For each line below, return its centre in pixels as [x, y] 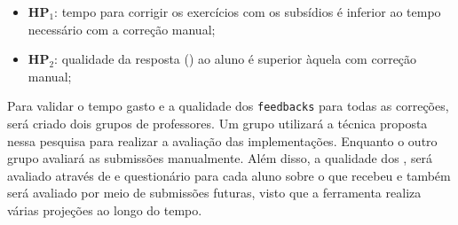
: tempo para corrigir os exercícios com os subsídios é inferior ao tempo [248, 12]
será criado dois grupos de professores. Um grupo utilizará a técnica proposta [217, 124]
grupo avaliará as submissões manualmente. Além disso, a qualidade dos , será [220, 158]
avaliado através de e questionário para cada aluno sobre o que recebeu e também [229, 175]
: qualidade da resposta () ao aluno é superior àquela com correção [236, 59]
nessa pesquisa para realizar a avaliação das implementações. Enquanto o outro [222, 140]
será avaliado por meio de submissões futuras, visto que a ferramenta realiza [214, 193]
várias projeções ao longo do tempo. [105, 210]
